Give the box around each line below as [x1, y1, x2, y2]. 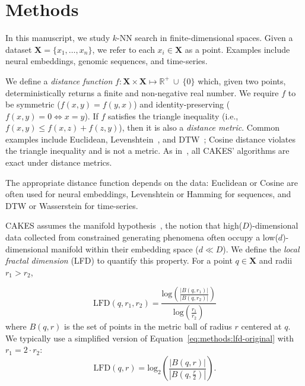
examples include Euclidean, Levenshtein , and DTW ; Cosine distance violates [5, 132, 296, 145]
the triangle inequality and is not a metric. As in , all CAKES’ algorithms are [5, 144, 290, 157]
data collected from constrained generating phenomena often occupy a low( [5, 231, 278, 243]
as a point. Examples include [185, 43, 290, 55]
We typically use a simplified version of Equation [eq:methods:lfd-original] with [5, 331, 294, 344]
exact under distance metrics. [5, 156, 112, 169]
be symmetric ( [5, 98, 61, 110]
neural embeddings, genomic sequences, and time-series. [5, 55, 208, 67]
